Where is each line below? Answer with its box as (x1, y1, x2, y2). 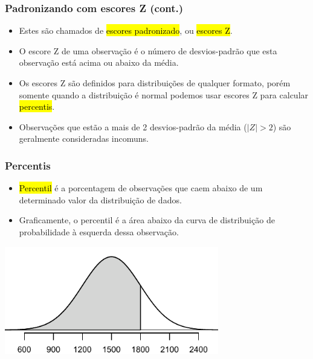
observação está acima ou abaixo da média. (19, 56, 179, 69)
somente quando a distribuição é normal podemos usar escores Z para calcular (19, 88, 309, 101)
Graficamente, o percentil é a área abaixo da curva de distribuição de (19, 214, 275, 226)
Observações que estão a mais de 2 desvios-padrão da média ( (19, 120, 247, 133)
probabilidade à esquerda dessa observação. (19, 225, 179, 238)
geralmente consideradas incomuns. (19, 132, 149, 145)
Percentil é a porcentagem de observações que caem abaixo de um (19, 182, 263, 194)
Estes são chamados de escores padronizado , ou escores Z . (19, 24, 233, 37)
